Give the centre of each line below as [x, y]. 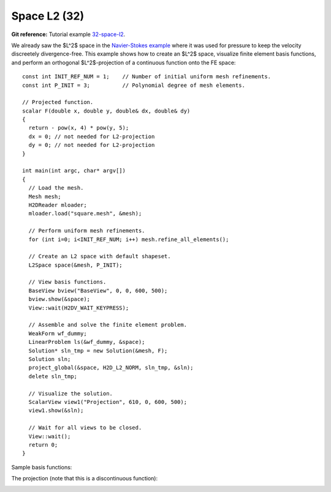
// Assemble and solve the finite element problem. [108, 325]
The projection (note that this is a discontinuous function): [85, 479]
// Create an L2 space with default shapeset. [100, 256]
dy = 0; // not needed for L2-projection [92, 145]
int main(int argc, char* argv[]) [74, 171]
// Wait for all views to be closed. [85, 428]
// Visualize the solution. [71, 393]
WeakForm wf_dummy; [58, 333]
